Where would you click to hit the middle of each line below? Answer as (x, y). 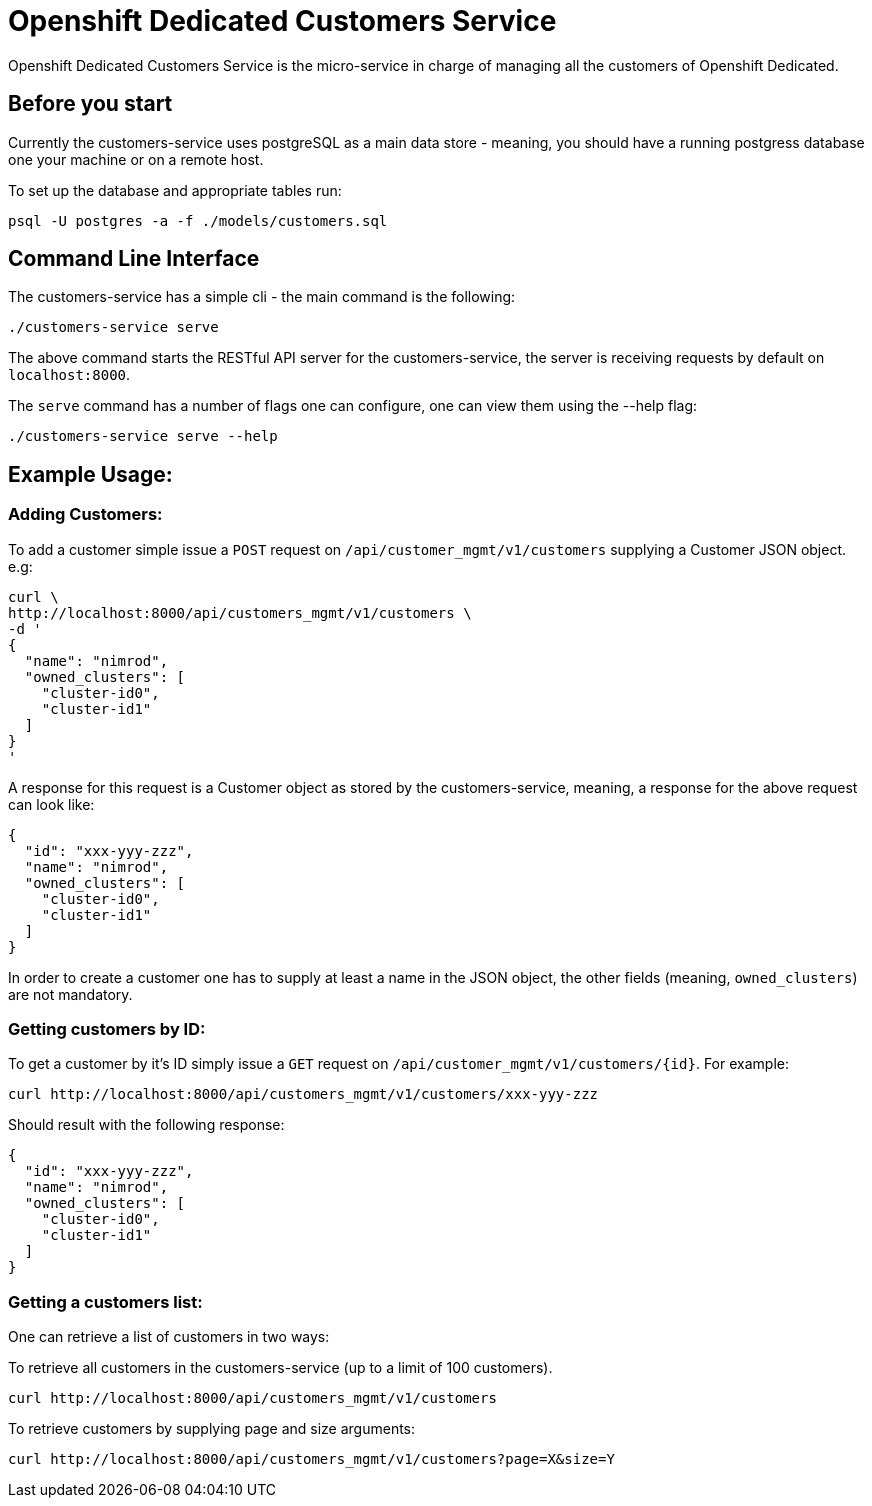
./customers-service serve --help (143, 436)
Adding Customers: (85, 514)
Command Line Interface (134, 259)
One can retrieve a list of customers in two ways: (169, 1337)
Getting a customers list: (105, 1301)
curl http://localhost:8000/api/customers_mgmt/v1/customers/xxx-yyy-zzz (303, 1094)
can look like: (51, 804)
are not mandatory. (70, 994)
